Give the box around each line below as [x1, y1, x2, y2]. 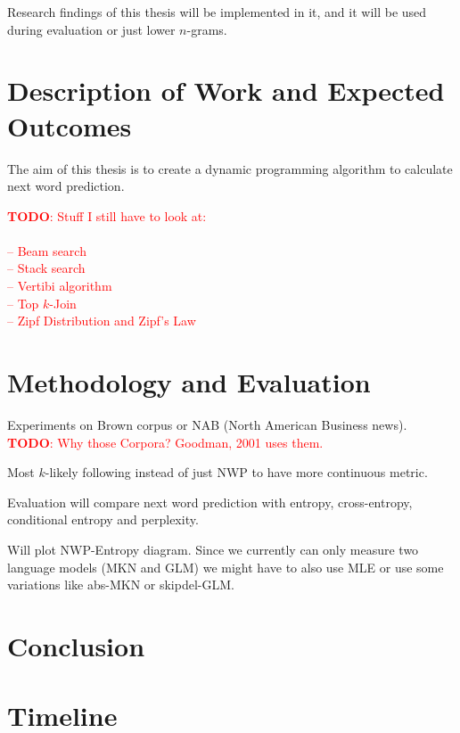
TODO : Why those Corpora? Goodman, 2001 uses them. [7, 432, 324, 451]
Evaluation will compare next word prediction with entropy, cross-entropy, [7, 492, 413, 511]
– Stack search [7, 259, 86, 277]
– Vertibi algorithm [7, 276, 112, 295]
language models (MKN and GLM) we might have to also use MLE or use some [7, 557, 444, 576]
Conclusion [7, 627, 145, 663]
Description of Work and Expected [7, 72, 445, 109]
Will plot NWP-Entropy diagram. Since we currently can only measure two [7, 539, 419, 558]
